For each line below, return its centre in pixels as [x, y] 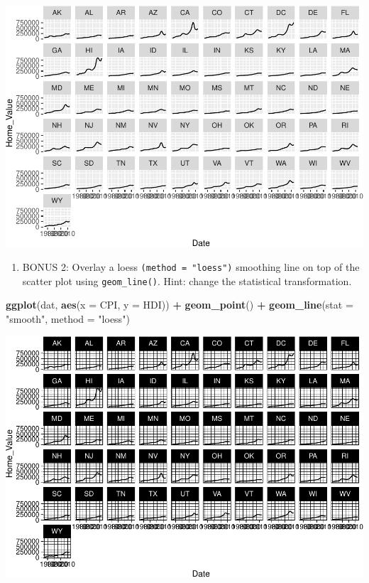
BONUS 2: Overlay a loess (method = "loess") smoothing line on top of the [191, 267]
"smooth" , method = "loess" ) [68, 318]
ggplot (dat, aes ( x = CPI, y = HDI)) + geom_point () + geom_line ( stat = [180, 305]
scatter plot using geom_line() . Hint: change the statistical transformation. [187, 280]
